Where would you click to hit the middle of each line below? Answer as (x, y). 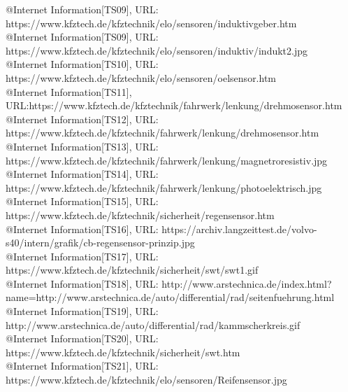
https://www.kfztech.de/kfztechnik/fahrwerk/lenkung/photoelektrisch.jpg (164, 187)
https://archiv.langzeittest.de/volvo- (239, 229)
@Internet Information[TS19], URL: (82, 311)
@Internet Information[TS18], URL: (82, 283)
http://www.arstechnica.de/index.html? (247, 283)
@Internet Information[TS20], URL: (82, 338)
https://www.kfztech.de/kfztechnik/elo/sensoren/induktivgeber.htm (151, 23)
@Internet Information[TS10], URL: (82, 64)
